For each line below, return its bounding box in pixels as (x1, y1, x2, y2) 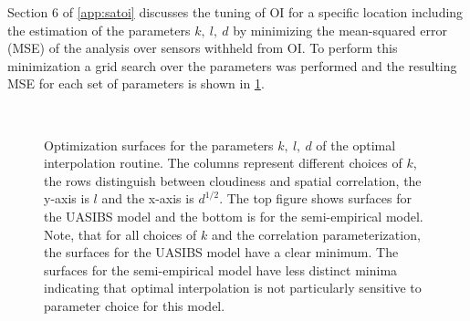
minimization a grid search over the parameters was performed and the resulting (7, 56, 457, 75)
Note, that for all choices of (44, 224, 197, 243)
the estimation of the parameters (7, 20, 191, 39)
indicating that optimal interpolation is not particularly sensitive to (44, 278, 422, 297)
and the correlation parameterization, (211, 224, 421, 243)
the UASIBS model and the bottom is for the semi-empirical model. (44, 206, 423, 225)
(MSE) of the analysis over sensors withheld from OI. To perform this (7, 38, 398, 57)
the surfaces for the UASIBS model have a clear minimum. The (44, 243, 399, 262)
